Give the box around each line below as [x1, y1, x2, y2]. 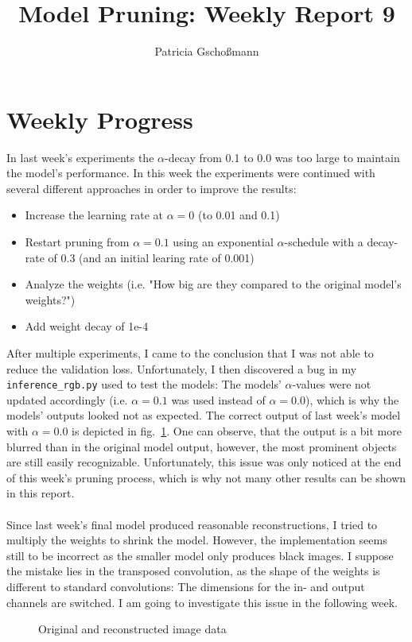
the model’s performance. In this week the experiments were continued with [6, 164, 375, 181]
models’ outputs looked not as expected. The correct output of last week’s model [6, 407, 401, 423]
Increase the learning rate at [25, 207, 164, 223]
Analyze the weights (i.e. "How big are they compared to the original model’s [25, 276, 402, 292]
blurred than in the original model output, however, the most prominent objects [6, 438, 397, 454]
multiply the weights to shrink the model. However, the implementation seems [6, 532, 387, 548]
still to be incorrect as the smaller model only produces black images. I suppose [6, 547, 394, 563]
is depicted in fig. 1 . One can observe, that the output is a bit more [72, 423, 402, 439]
